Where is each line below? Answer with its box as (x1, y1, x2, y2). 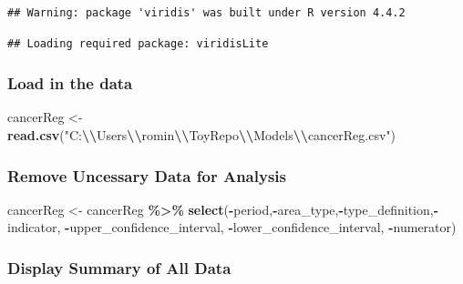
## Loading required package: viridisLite (7, 36, 269, 50)
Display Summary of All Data (7, 256, 231, 279)
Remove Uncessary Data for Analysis (7, 164, 286, 187)
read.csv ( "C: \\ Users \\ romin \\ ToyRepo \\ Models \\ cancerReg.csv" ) (7, 126, 396, 144)
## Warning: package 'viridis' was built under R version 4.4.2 (7, 6, 406, 19)
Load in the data (7, 72, 133, 95)
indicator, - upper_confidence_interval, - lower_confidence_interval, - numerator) (7, 218, 457, 237)
